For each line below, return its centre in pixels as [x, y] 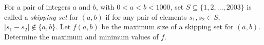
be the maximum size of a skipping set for [167, 27]
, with [105, 7]
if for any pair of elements [146, 16]
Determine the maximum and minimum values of [81, 36]
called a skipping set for [41, 16]
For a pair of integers [37, 7]
